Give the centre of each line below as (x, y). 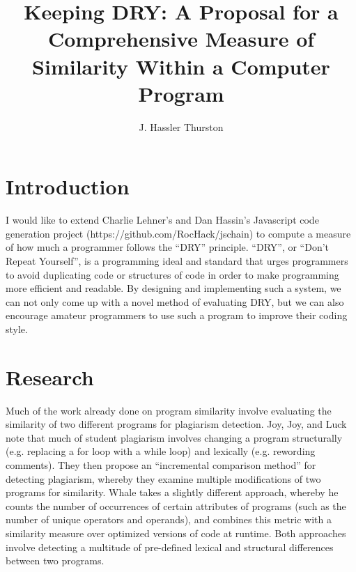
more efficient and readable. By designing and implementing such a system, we (173, 288)
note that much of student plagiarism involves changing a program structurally (174, 437)
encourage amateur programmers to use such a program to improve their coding (177, 315)
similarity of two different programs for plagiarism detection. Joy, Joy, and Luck (176, 424)
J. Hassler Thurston (181, 126)
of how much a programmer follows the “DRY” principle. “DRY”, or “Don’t (168, 247)
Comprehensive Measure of (181, 39)
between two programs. (55, 561)
